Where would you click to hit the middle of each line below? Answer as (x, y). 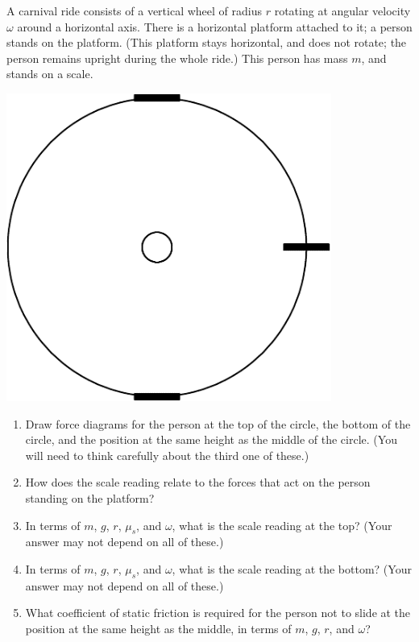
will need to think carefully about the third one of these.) (167, 455)
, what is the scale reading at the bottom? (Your (292, 569)
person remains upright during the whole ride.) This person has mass (177, 58)
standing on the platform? (90, 498)
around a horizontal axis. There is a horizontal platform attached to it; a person (215, 26)
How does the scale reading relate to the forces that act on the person (198, 482)
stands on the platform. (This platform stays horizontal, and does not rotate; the (207, 42)
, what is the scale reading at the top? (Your (282, 525)
